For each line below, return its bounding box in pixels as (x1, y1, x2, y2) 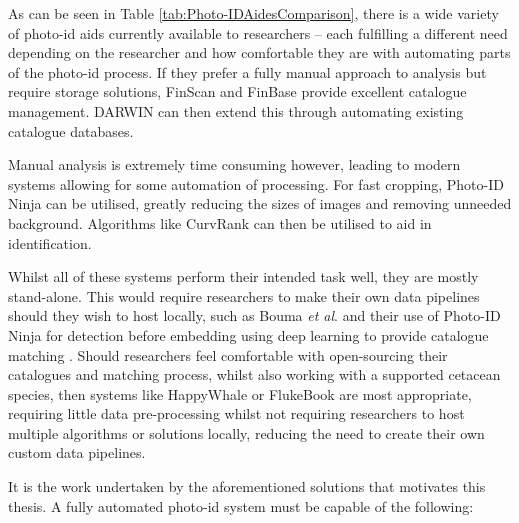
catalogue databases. (8, 120, 134, 141)
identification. (8, 232, 92, 253)
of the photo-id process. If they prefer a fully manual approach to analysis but (8, 61, 487, 82)
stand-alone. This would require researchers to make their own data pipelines (8, 285, 480, 306)
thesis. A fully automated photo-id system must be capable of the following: (8, 495, 474, 516)
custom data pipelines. (8, 442, 146, 463)
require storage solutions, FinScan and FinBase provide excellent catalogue (8, 81, 467, 102)
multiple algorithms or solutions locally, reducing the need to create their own (8, 422, 485, 443)
